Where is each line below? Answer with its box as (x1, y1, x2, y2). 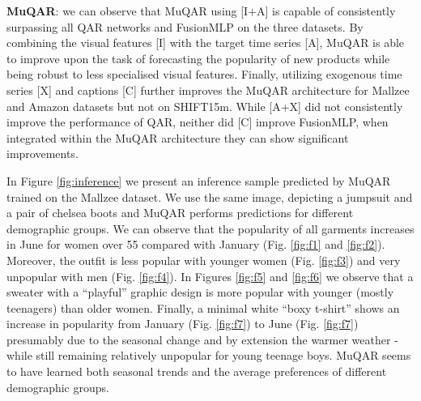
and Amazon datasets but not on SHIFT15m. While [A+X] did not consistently (6, 97, 403, 114)
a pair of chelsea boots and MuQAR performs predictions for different (6, 204, 354, 221)
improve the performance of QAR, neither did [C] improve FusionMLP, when (6, 113, 389, 130)
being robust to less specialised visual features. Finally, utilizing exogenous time (6, 66, 402, 83)
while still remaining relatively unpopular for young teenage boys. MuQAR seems (6, 347, 411, 364)
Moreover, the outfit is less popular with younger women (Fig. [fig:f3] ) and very (6, 251, 401, 268)
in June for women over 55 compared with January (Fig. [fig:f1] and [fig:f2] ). (6, 236, 385, 253)
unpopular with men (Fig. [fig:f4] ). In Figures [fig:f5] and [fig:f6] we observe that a (6, 267, 414, 284)
